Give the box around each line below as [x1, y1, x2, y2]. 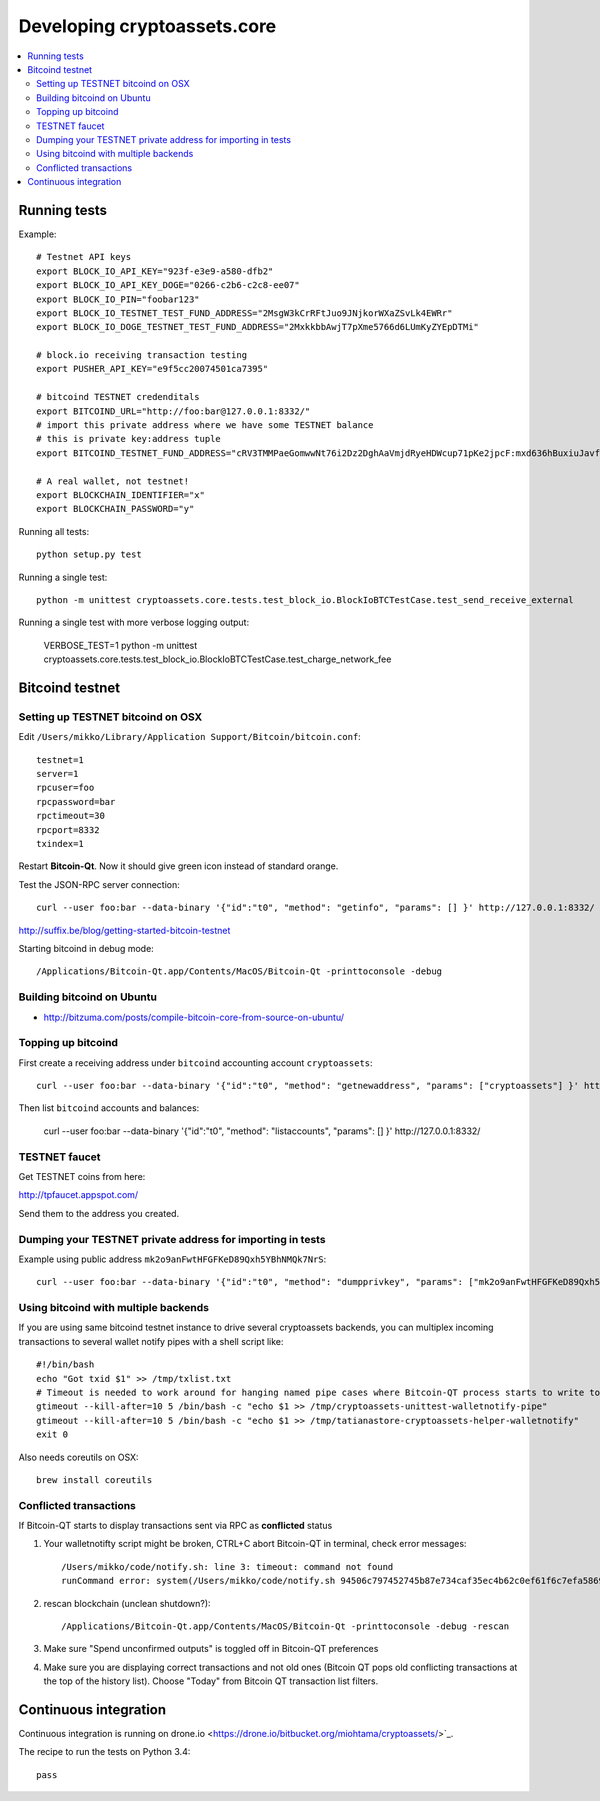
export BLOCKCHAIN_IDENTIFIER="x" [36, 490, 205, 500]
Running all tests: [18, 525, 90, 537]
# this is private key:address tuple [36, 433, 222, 445]
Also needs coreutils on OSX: [18, 1451, 139, 1463]
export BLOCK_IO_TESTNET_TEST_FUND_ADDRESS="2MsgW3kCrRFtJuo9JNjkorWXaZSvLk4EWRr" [36, 307, 453, 319]
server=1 [36, 768, 79, 780]
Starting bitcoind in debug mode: [18, 942, 154, 954]
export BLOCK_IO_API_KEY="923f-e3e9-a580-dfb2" [36, 265, 274, 277]
